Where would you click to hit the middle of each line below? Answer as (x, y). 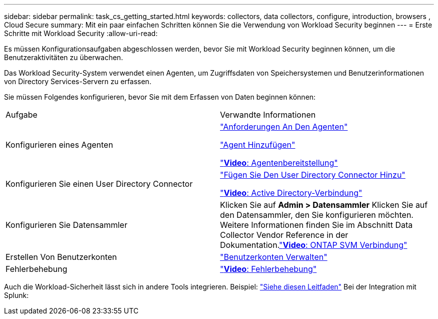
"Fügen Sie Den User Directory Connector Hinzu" (313, 175)
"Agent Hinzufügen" (258, 145)
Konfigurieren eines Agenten (59, 145)
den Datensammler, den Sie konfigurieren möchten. (317, 215)
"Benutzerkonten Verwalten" (274, 257)
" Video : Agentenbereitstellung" (279, 163)
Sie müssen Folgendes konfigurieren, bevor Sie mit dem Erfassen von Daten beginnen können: (160, 97)
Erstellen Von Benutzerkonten (61, 257)
